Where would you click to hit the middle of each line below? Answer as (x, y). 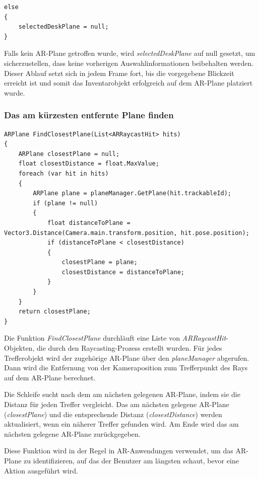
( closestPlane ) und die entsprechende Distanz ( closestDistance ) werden (113, 414)
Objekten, (19, 348)
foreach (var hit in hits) (63, 173)
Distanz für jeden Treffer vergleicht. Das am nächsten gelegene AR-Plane (117, 404)
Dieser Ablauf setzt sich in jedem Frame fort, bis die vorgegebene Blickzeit (119, 73)
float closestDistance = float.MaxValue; (89, 164)
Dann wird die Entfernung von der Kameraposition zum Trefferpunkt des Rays (126, 368)
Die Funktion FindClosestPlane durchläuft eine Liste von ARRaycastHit (115, 338)
